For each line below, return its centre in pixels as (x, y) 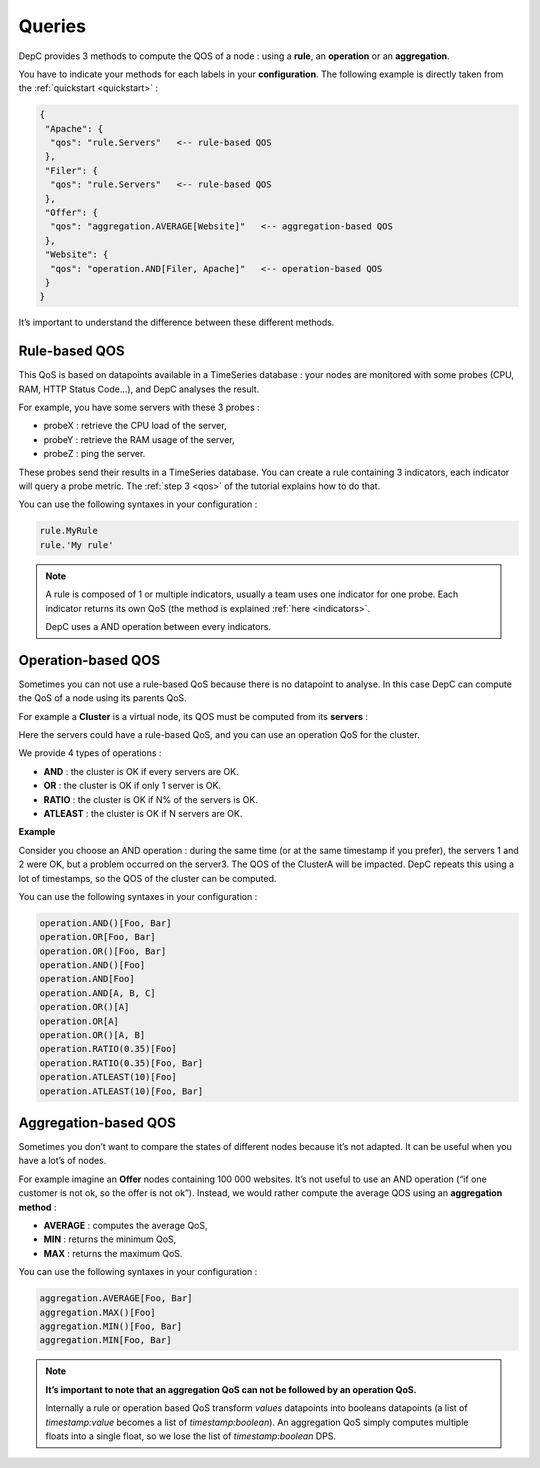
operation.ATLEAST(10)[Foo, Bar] (121, 1091)
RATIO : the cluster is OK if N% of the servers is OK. (151, 799)
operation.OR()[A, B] (92, 1035)
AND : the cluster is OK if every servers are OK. (141, 771)
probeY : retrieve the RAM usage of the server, (139, 439)
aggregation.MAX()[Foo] (98, 1312)
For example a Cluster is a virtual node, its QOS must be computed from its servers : (193, 716)
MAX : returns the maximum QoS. (113, 1253)
